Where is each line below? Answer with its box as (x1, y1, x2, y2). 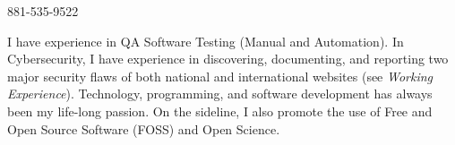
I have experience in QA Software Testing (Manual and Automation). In (7, 31, 404, 50)
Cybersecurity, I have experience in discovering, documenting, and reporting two (7, 49, 449, 68)
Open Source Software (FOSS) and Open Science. (7, 119, 280, 138)
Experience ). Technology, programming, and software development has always (7, 84, 433, 103)
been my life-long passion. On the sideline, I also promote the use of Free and (7, 101, 433, 120)
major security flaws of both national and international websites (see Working (7, 66, 434, 85)
